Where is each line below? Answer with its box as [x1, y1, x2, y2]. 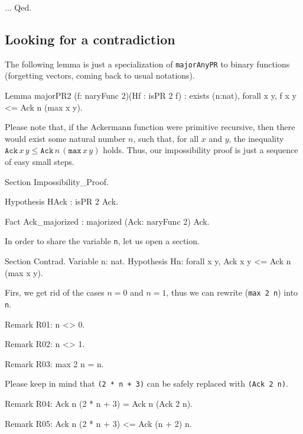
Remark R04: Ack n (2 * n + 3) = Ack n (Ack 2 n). [5, 397, 193, 409]
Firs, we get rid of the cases [5, 286, 105, 299]
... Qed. [5, 1, 32, 13]
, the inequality [229, 132, 284, 144]
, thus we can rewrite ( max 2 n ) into [166, 286, 298, 299]
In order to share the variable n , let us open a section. [5, 235, 200, 247]
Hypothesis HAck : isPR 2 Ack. [5, 195, 118, 208]
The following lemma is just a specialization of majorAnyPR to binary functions [5, 57, 290, 70]
